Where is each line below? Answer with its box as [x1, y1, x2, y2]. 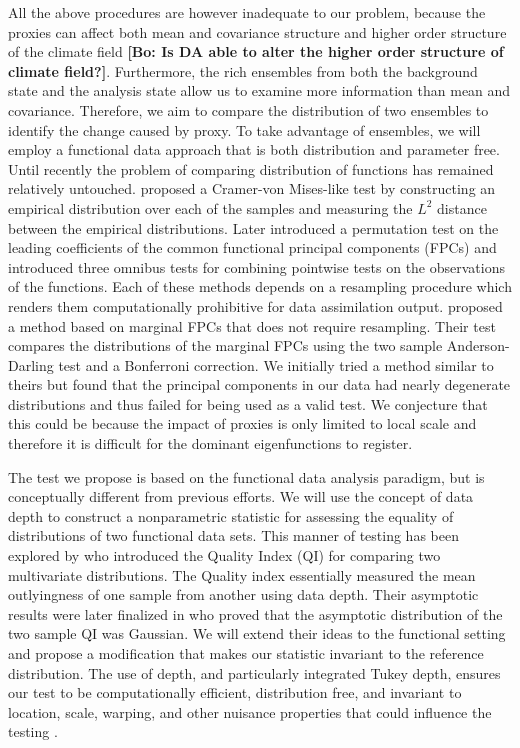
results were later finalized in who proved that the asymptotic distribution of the [8, 603, 503, 624]
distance [437, 197, 487, 218]
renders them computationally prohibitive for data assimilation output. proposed [8, 295, 503, 316]
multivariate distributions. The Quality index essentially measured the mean [8, 564, 476, 585]
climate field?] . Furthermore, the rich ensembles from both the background [8, 60, 478, 81]
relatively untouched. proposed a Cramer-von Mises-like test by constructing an [8, 178, 496, 199]
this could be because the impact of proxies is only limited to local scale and [8, 413, 477, 434]
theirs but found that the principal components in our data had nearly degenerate [8, 374, 511, 395]
